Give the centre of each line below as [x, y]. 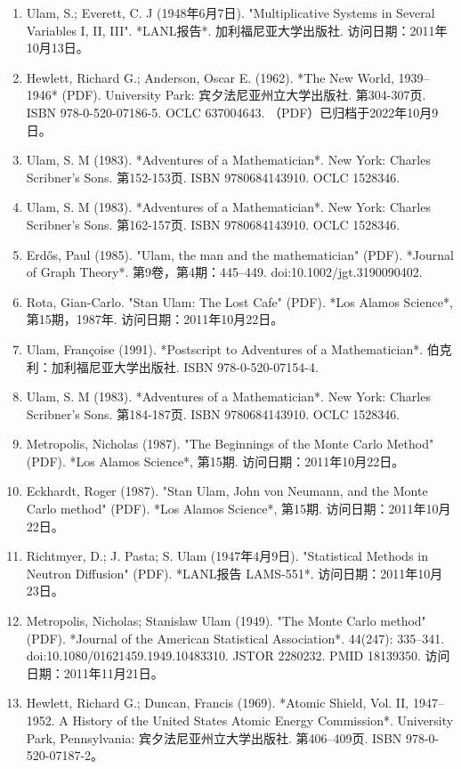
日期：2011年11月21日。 [95, 672]
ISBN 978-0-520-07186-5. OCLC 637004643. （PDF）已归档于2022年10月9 [232, 112]
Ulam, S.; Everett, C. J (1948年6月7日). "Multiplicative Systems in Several [230, 12]
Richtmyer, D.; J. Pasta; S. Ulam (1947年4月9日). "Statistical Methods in [227, 556]
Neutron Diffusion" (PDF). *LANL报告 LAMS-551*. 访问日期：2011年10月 [235, 573]
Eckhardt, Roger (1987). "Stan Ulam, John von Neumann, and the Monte [227, 491]
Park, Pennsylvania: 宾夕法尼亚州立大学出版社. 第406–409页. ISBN [214, 737]
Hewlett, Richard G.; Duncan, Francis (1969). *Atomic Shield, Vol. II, [218, 703]
